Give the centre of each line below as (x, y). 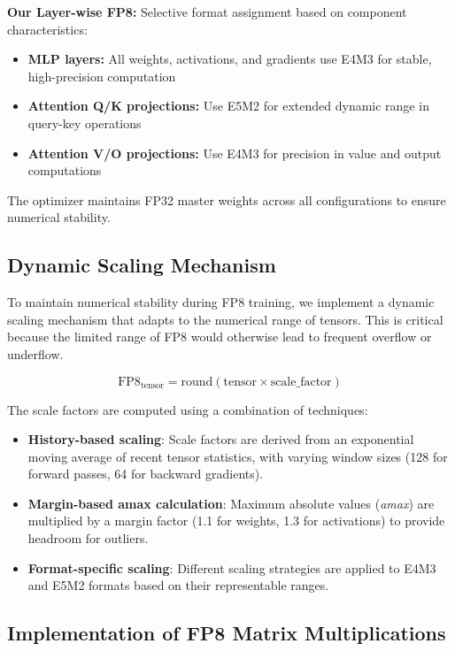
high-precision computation (102, 76)
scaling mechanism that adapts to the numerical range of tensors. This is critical (225, 319)
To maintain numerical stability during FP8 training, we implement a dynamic (221, 302)
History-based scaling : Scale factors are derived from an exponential (221, 439)
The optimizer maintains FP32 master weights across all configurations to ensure (227, 199)
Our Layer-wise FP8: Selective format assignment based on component (207, 11)
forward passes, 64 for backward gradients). (146, 474)
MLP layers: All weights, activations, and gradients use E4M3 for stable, (230, 59)
